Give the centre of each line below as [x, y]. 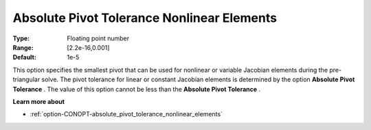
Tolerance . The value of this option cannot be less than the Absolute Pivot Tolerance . [137, 89]
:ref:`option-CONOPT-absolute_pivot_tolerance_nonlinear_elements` [126, 114]
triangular [26, 79]
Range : [23, 47]
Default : [25, 57]
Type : [21, 38]
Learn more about [39, 101]
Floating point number [98, 38]
